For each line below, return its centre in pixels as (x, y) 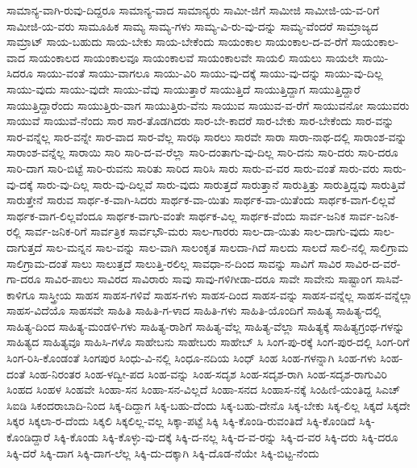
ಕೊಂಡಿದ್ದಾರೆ (29, 437)
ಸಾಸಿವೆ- (389, 279)
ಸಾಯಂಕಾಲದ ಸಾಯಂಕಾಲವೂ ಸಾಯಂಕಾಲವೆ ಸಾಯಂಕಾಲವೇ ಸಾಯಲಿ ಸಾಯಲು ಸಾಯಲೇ (194, 57)
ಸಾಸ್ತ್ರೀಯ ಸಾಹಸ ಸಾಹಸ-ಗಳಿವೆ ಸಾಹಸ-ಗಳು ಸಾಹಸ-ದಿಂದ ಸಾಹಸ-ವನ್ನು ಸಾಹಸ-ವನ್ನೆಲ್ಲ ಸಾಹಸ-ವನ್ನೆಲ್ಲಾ (226, 294)
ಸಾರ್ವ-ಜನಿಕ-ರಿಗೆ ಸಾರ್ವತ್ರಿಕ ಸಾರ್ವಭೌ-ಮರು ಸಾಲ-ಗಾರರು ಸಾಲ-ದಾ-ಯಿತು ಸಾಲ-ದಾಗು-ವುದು (197, 231)
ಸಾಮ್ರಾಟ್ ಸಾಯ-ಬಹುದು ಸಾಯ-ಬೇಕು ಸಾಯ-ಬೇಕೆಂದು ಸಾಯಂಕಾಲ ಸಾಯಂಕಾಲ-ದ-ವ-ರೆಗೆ (177, 42)
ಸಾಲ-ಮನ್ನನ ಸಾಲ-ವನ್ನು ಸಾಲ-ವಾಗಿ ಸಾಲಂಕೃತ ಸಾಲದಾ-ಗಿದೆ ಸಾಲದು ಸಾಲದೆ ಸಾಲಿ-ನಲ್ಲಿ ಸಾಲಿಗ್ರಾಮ (227, 247)
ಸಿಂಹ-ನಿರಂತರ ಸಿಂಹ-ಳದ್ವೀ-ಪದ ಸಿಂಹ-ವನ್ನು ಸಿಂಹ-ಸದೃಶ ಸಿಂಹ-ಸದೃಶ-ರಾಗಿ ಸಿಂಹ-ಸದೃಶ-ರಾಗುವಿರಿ (208, 373)
